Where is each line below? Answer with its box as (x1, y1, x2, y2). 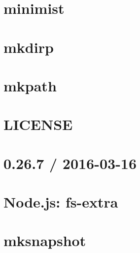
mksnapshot (3, 230, 86, 251)
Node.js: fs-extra (3, 192, 118, 212)
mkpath (3, 75, 57, 95)
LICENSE (3, 114, 73, 134)
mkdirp (3, 37, 54, 57)
